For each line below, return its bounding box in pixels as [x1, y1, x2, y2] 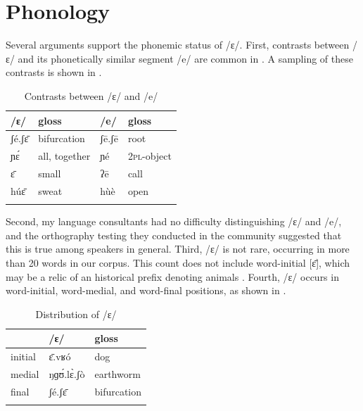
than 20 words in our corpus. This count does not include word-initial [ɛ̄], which [6, 255, 350, 270]
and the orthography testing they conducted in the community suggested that [6, 227, 342, 242]
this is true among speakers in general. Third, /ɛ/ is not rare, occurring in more [6, 241, 350, 256]
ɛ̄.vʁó [49, 349, 71, 364]
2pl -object [127, 148, 172, 163]
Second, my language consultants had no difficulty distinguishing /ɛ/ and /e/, [6, 214, 342, 229]
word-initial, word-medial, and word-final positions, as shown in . [6, 283, 286, 298]
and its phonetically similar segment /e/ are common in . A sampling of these [18, 51, 353, 65]
